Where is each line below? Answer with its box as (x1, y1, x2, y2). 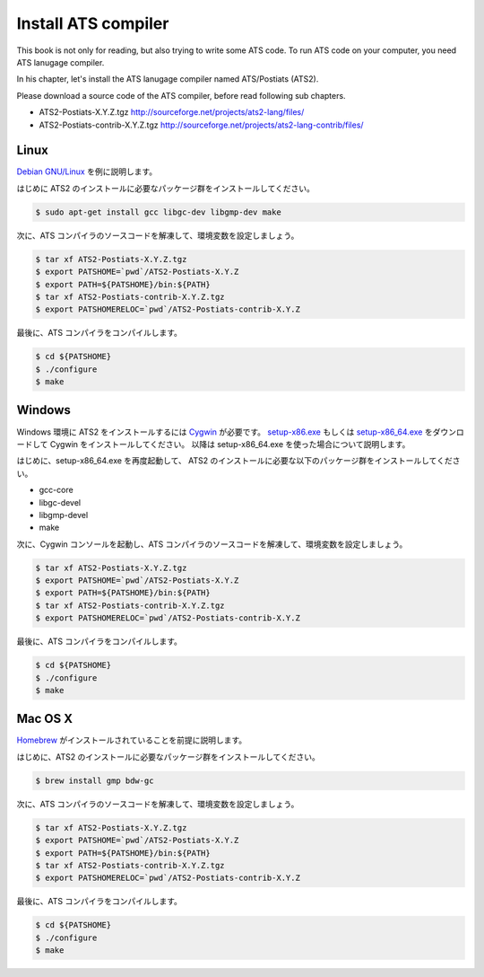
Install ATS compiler (16, 13, 169, 33)
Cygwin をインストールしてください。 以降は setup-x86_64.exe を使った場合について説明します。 (49, 438, 411, 449)
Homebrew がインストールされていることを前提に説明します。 (16, 735, 247, 745)
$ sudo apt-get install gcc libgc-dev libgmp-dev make (35, 207, 281, 217)
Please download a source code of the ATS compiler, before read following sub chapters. (16, 90, 346, 101)
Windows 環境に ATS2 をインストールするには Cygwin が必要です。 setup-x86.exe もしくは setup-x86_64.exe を (16, 427, 434, 437)
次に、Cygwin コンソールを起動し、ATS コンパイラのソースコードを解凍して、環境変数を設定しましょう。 (16, 539, 408, 550)
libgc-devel (39, 497, 81, 507)
